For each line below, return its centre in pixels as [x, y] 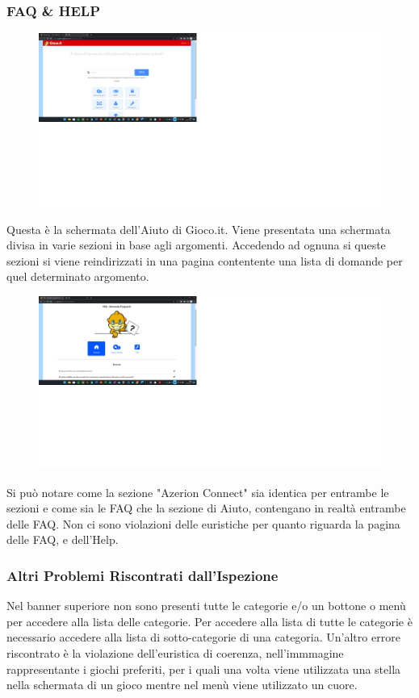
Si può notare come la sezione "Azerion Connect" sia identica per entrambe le [198, 492]
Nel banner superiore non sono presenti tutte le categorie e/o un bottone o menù [206, 606]
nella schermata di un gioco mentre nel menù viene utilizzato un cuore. [182, 685]
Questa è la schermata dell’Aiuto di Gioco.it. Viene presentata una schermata [199, 229]
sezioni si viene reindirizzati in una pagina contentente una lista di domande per [205, 260]
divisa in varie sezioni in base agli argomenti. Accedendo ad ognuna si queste [196, 245]
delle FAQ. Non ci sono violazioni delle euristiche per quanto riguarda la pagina [203, 523]
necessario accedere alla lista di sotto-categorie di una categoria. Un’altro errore [203, 637]
